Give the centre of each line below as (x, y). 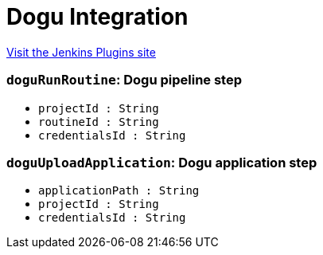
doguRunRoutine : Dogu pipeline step (124, 80)
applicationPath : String (119, 191)
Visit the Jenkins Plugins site (81, 52)
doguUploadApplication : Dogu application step (162, 162)
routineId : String (99, 122)
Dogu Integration (97, 17)
